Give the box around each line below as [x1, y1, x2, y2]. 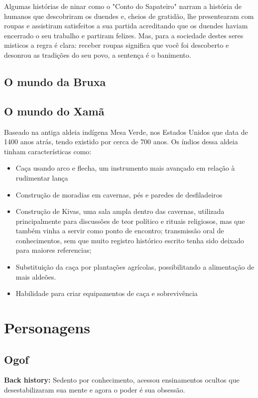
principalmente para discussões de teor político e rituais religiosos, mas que [15, 215, 245, 226]
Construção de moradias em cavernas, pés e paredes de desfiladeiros [15, 189, 223, 199]
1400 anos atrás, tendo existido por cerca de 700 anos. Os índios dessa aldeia [4, 136, 238, 147]
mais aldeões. [15, 271, 56, 282]
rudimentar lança [15, 172, 68, 183]
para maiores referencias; [15, 245, 92, 255]
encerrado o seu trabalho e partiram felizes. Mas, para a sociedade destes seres [4, 30, 244, 40]
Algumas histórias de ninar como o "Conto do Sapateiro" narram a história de [4, 1, 242, 11]
